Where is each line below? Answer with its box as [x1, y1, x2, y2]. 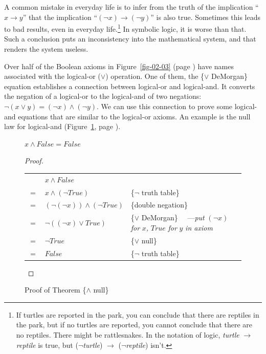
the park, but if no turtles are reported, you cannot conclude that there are [16, 319, 253, 330]
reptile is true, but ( [16, 339, 78, 350]
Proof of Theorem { [25, 284, 86, 295]
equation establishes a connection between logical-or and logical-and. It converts [4, 80, 255, 91]
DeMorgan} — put [141, 212, 205, 223]
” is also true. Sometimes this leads [150, 11, 260, 22]
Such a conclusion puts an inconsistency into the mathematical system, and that [4, 33, 256, 44]
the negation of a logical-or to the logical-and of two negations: [4, 91, 202, 101]
